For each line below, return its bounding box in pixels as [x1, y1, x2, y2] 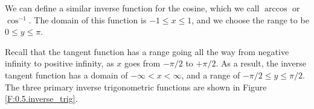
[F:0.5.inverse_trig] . [5, 92, 78, 105]
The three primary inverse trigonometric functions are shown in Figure [5, 80, 267, 93]
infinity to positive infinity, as [5, 57, 114, 69]
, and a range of [181, 68, 240, 81]
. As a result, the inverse [216, 57, 307, 69]
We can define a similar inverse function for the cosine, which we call [5, 2, 260, 14]
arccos [264, 5, 287, 13]
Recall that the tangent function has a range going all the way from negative [5, 45, 289, 57]
